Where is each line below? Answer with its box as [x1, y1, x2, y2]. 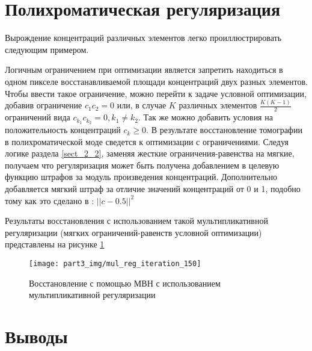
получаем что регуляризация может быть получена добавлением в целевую [5, 158, 280, 171]
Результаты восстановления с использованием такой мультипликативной [5, 214, 268, 227]
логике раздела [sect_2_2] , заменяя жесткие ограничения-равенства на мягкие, [5, 147, 295, 160]
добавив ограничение [5, 99, 82, 111]
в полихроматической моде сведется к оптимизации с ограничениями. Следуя [5, 135, 289, 148]
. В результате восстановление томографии [146, 123, 302, 136]
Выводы [5, 324, 68, 349]
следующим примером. [5, 43, 89, 55]
